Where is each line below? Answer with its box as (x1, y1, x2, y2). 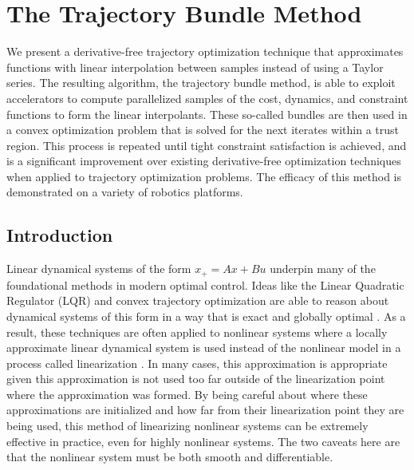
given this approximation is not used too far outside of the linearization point (6, 370, 385, 387)
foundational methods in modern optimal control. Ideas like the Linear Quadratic (6, 276, 404, 293)
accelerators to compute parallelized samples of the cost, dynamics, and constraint (6, 89, 408, 106)
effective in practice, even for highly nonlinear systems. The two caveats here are (6, 432, 400, 449)
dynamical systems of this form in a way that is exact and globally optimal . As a (6, 307, 406, 324)
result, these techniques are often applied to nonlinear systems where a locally (6, 323, 388, 340)
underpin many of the (270, 260, 376, 277)
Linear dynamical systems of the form (6, 260, 191, 277)
